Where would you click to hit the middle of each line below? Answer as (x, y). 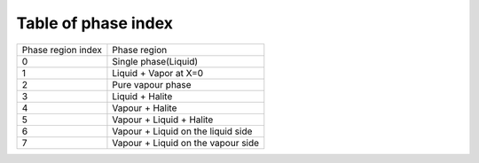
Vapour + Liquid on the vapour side (186, 143)
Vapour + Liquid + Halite (163, 120)
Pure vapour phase (152, 84)
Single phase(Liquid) (155, 61)
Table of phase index (94, 23)
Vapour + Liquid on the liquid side (182, 131)
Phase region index (62, 50)
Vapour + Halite (145, 108)
